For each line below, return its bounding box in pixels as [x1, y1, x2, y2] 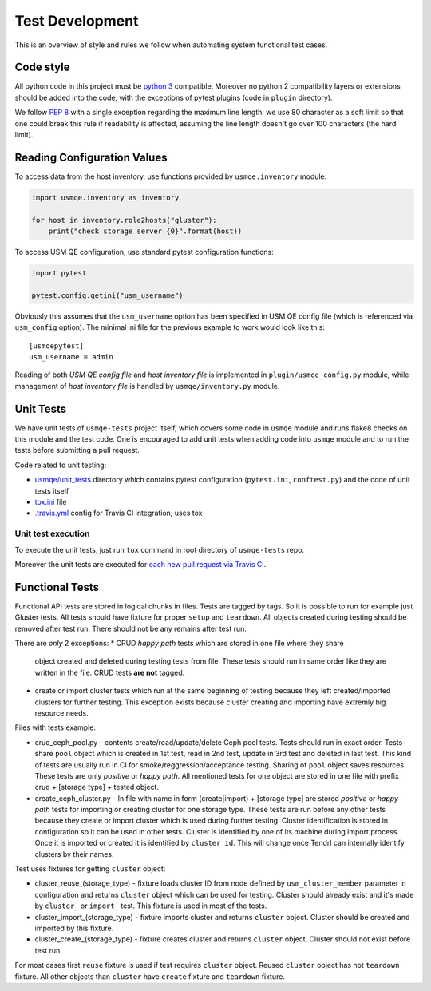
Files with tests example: [14, 723, 96, 732]
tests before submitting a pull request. [14, 446, 140, 455]
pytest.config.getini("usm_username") [31, 291, 184, 299]
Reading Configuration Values [14, 150, 168, 164]
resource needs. [34, 708, 89, 718]
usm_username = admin [29, 352, 113, 361]
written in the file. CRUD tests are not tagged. [34, 668, 185, 677]
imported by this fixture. [34, 923, 114, 933]
